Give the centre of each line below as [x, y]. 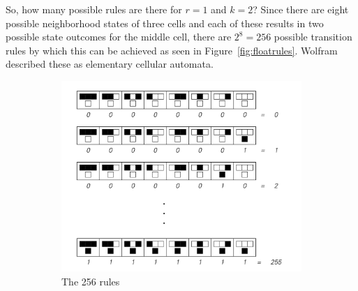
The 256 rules [91, 281]
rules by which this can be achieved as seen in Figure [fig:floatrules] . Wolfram [172, 50]
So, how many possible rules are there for [94, 9]
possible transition [313, 37]
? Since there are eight [301, 9]
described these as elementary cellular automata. [110, 64]
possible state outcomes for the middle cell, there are [119, 37]
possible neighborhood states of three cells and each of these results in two [165, 23]
